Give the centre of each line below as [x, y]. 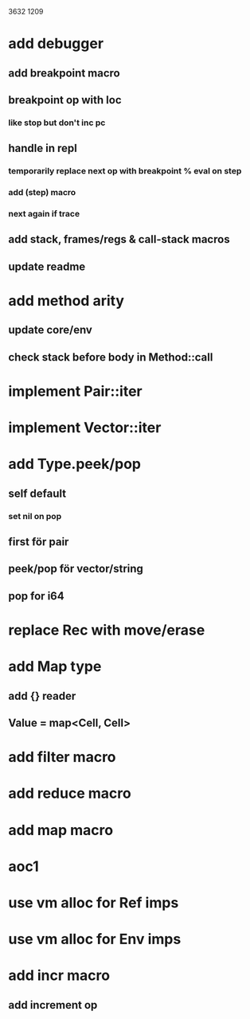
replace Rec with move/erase [107, 630]
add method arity [66, 301]
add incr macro [59, 976]
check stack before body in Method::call [111, 357]
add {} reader [42, 696]
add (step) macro [42, 193]
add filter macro [62, 757]
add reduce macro [70, 793]
